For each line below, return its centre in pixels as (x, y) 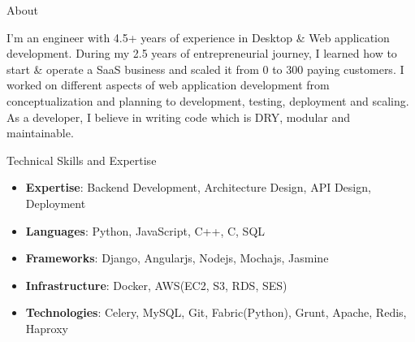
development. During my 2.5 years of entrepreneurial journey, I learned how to (202, 53)
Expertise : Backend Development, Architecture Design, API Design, (198, 187)
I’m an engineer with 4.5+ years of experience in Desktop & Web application (198, 37)
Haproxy (47, 328)
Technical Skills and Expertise (82, 160)
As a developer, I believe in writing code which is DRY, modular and (178, 117)
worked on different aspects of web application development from (168, 85)
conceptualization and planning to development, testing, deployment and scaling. (208, 100)
